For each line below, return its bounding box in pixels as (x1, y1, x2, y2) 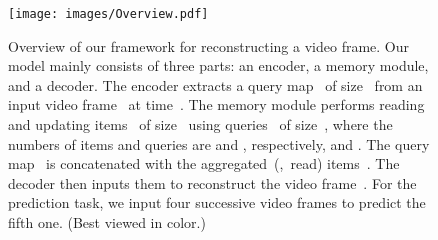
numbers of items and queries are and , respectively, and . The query (8, 133, 430, 154)
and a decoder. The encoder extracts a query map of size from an (8, 74, 423, 95)
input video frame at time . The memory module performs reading (8, 94, 425, 115)
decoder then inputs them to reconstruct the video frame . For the (8, 172, 417, 193)
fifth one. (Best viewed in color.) (8, 212, 206, 232)
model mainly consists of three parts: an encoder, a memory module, (8, 55, 429, 76)
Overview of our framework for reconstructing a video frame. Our (8, 35, 410, 56)
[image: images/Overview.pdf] (8, 7, 209, 21)
